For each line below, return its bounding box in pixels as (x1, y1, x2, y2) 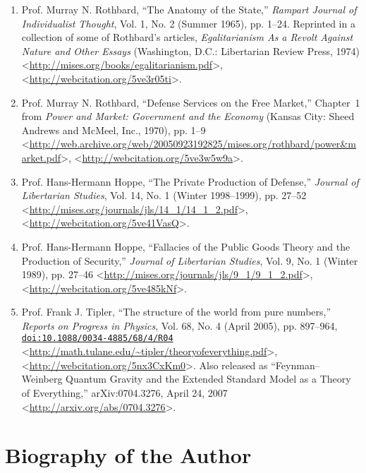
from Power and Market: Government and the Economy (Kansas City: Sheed (21, 109, 355, 124)
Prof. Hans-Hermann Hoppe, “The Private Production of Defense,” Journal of (21, 174, 359, 188)
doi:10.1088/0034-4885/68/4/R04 (21, 333, 173, 344)
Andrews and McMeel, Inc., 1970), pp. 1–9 (21, 122, 206, 137)
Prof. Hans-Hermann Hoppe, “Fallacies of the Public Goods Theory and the (21, 239, 350, 253)
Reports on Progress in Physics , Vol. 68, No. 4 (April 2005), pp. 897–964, (21, 318, 338, 333)
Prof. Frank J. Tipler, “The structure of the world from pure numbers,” (21, 304, 331, 319)
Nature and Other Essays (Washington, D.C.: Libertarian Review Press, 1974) (21, 43, 360, 58)
